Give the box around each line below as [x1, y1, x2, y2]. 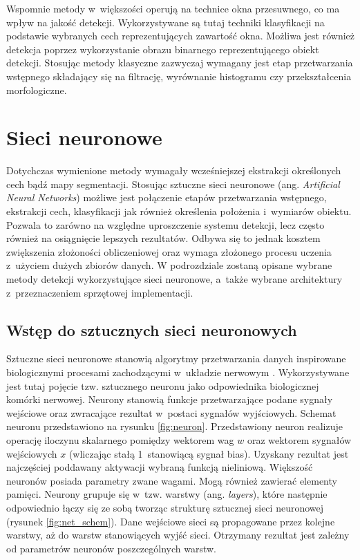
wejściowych [6, 446, 57, 460]
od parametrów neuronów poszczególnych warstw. [6, 541, 217, 555]
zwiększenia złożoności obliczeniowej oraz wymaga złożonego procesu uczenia [6, 244, 332, 259]
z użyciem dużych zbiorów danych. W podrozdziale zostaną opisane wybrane [6, 258, 332, 272]
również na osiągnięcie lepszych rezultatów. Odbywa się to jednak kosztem [6, 231, 321, 245]
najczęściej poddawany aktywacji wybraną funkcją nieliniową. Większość [6, 460, 313, 474]
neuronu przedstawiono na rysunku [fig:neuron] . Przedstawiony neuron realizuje [6, 419, 343, 433]
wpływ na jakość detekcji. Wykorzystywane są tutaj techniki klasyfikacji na [6, 15, 325, 29]
